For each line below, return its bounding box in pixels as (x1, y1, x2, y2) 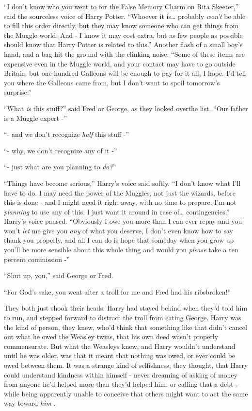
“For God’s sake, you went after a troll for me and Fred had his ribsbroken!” (4, 286, 231, 296)
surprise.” (4, 87, 31, 97)
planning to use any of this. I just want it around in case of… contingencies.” (4, 206, 230, 216)
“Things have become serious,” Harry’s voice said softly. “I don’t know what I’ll (4, 178, 241, 188)
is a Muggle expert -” (4, 113, 67, 123)
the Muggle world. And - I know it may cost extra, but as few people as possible (4, 30, 243, 40)
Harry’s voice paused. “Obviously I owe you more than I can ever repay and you (4, 216, 242, 226)
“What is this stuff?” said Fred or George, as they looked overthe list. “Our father (4, 103, 248, 113)
